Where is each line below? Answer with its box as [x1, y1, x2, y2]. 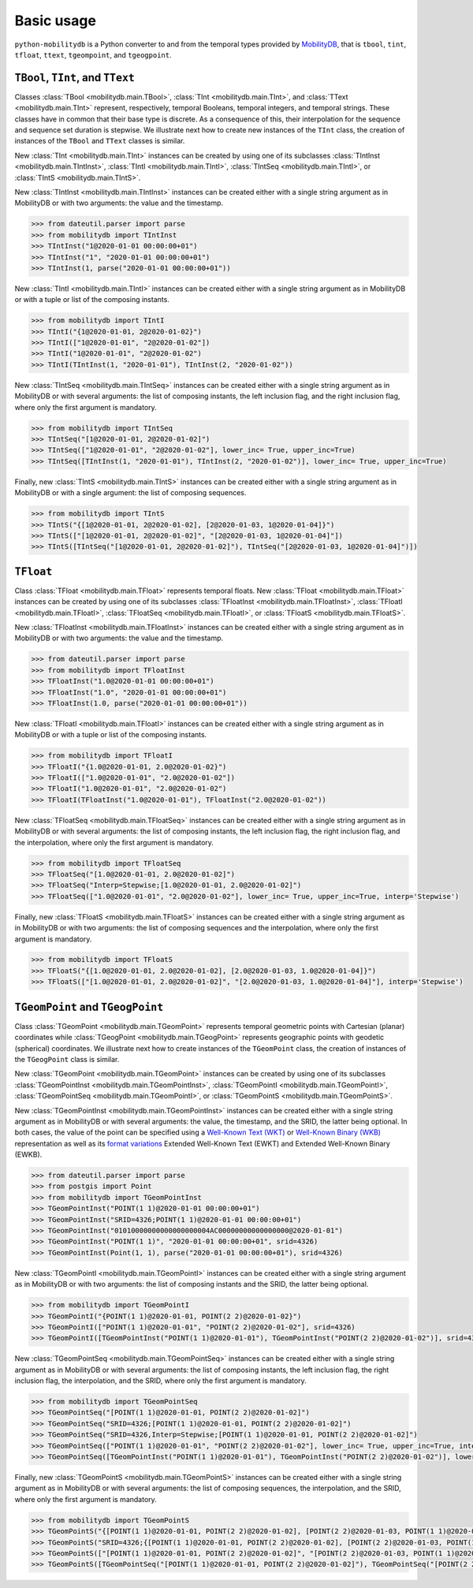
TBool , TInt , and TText [14, 71, 136, 84]
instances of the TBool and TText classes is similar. [14, 136, 185, 146]
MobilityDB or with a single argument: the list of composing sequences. [14, 488, 247, 498]
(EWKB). [14, 1150, 43, 1159]
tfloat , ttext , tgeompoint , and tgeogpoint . [14, 50, 172, 59]
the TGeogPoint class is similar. [14, 1054, 120, 1064]
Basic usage [14, 12, 96, 29]
